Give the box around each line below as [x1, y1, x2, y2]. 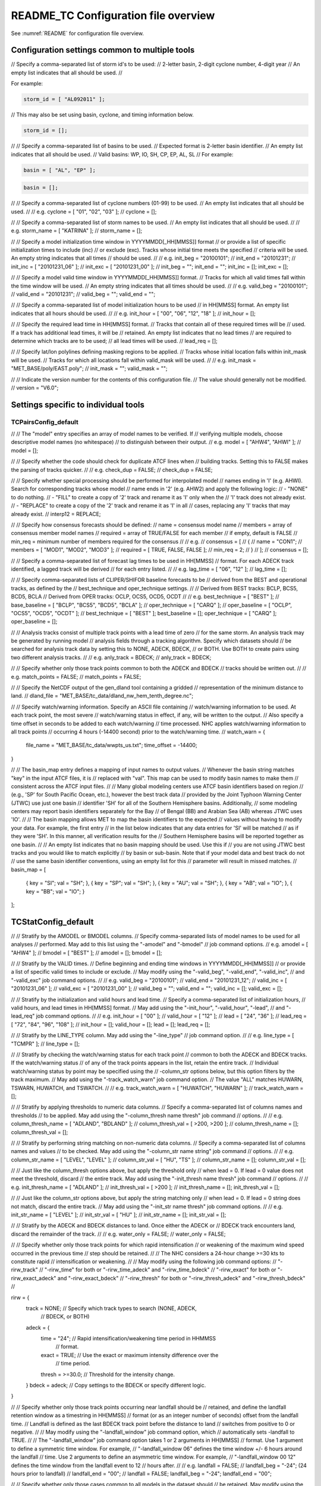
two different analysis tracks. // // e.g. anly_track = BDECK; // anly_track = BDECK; [11, 654, 212, 661]
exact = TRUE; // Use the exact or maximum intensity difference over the [40, 1351, 219, 1358]
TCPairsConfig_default [11, 418, 78, 426]
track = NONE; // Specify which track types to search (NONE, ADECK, [26, 1305, 197, 1312]
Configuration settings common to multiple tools [11, 45, 195, 55]
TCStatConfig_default [11, 917, 94, 927]
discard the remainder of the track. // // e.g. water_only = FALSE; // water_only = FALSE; [11, 1230, 226, 1238]
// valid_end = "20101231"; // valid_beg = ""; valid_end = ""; [11, 291, 156, 298]
